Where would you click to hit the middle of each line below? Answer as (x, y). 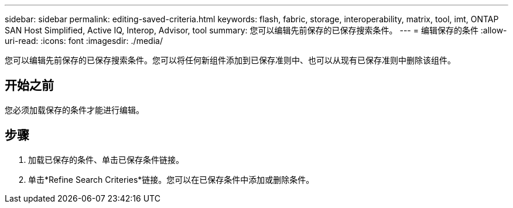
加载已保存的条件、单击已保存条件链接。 (106, 159)
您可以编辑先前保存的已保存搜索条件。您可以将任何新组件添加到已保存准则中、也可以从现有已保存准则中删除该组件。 (230, 60)
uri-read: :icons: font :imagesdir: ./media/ (84, 41)
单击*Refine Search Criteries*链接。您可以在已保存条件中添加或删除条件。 (171, 179)
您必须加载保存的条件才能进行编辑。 (74, 110)
